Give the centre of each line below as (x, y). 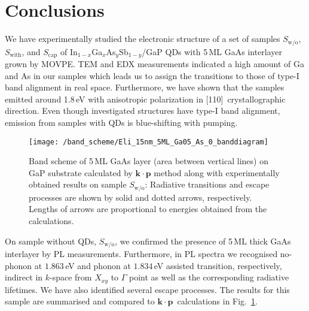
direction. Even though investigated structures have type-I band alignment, (143, 111)
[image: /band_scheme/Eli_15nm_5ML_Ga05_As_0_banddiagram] (149, 142)
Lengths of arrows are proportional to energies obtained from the (148, 209)
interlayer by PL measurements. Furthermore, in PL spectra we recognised (141, 254)
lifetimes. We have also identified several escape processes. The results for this (147, 289)
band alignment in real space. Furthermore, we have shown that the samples (145, 87)
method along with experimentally (217, 172)
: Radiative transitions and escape (207, 184)
